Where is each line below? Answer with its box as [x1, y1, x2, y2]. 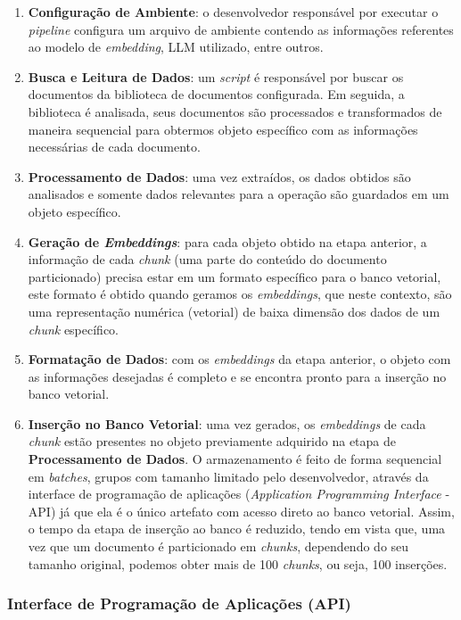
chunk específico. [28, 319, 119, 338]
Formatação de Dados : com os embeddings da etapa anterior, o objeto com [28, 350, 451, 368]
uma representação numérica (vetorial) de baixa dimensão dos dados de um [28, 302, 440, 320]
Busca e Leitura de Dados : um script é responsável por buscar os [28, 67, 404, 86]
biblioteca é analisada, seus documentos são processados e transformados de [28, 102, 442, 120]
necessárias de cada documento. [28, 137, 201, 156]
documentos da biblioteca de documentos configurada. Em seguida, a [28, 85, 405, 103]
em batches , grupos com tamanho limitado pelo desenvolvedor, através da [28, 467, 429, 485]
